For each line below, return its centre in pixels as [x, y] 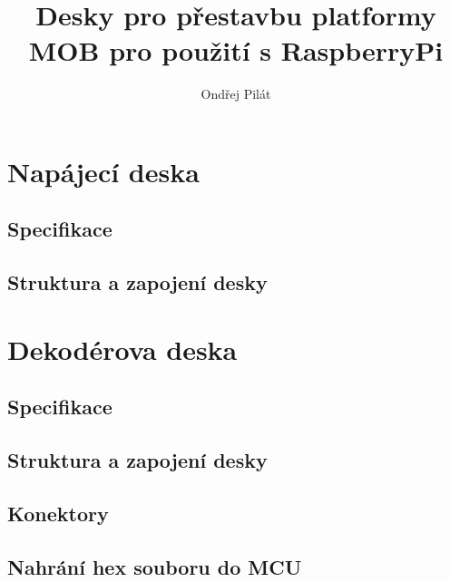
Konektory [58, 513]
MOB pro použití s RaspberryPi [236, 50]
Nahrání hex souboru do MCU [155, 566]
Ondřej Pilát [236, 94]
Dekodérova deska [122, 349]
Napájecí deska [103, 171]
